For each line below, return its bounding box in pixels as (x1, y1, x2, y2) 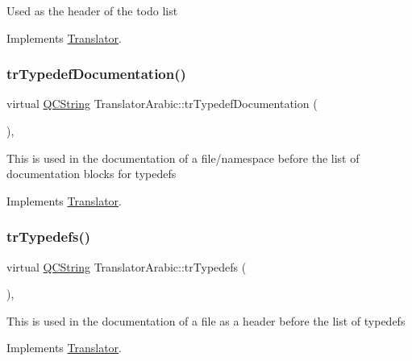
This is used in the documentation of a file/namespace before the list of (6, 149, 360, 166)
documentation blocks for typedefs (6, 165, 177, 182)
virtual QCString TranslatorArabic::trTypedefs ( (6, 258, 247, 275)
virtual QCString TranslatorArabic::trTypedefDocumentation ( (6, 95, 318, 112)
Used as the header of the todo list (6, 2, 178, 19)
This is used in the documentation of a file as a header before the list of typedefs (6, 312, 406, 329)
